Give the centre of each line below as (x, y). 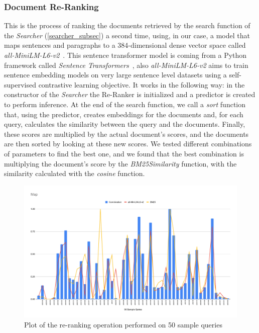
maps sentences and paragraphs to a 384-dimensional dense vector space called (125, 45)
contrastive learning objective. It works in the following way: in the (142, 84)
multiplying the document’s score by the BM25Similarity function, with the (120, 163)
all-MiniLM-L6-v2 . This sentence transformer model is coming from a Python (125, 55)
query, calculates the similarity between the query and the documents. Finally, (125, 124)
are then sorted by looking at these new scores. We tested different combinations (128, 144)
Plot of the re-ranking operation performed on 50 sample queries (123, 324)
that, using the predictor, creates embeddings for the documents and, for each (124, 114)
